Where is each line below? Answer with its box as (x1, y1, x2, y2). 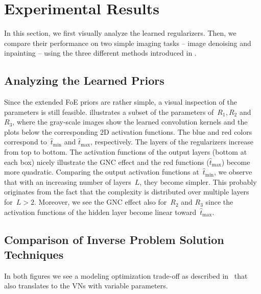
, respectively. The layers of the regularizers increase (90, 136, 254, 147)
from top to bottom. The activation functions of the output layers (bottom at (4, 146, 247, 157)
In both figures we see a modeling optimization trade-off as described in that (4, 270, 248, 281)
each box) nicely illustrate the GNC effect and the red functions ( (4, 156, 209, 167)
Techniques (4, 247, 64, 262)
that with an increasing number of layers (4, 176, 131, 187)
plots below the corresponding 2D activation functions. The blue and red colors (4, 126, 252, 137)
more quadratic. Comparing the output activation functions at (4, 166, 199, 177)
